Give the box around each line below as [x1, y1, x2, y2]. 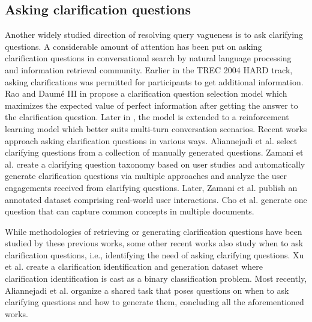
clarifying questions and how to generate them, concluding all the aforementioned [5, 296, 304, 308]
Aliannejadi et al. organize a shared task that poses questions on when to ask [5, 284, 289, 296]
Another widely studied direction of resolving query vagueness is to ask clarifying [5, 28, 303, 41]
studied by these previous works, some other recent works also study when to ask [5, 237, 304, 249]
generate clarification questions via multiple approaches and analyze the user [5, 169, 287, 182]
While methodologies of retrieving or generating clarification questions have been [5, 225, 302, 237]
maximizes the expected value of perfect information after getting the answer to [5, 99, 298, 111]
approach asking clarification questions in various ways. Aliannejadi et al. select [5, 134, 298, 147]
